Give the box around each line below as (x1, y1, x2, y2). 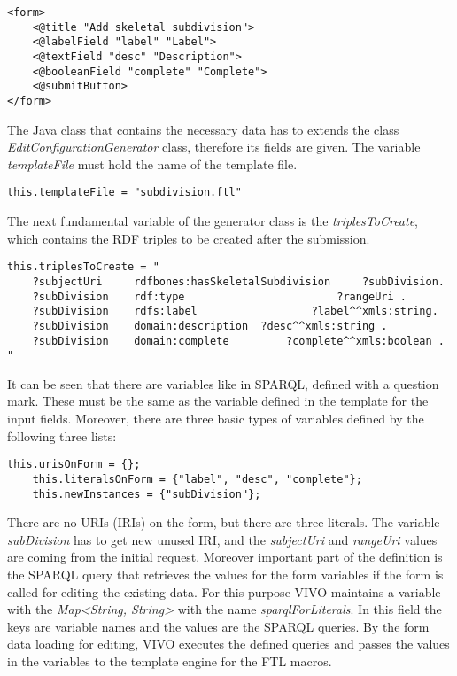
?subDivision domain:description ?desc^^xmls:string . (32, 319, 388, 332)
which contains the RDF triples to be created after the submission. (7, 229, 370, 247)
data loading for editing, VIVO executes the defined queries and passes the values (7, 634, 450, 653)
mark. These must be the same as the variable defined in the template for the (7, 392, 429, 410)
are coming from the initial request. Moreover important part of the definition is (7, 548, 443, 566)
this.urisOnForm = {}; (7, 458, 141, 471)
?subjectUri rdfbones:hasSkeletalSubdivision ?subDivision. (32, 275, 445, 288)
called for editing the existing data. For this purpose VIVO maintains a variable (7, 582, 441, 601)
